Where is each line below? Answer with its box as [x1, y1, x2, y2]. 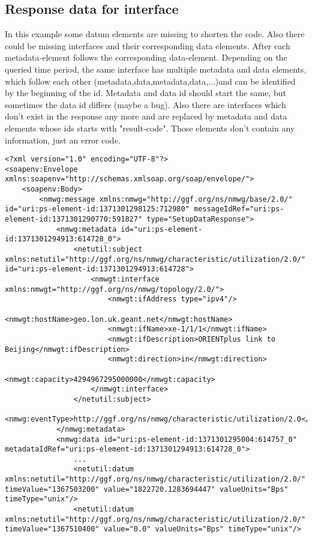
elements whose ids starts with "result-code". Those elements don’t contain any [5, 121, 295, 134]
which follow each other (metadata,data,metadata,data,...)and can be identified [5, 74, 296, 87]
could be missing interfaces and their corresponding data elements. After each [5, 39, 290, 52]
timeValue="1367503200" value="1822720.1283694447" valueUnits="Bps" [5, 485, 289, 494]
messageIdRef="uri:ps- [193, 205, 284, 214]
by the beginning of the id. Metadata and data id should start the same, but [5, 86, 286, 99]
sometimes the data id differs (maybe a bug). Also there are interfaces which [5, 98, 286, 110]
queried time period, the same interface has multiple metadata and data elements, [5, 62, 307, 75]
